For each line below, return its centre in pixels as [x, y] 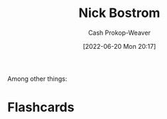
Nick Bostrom [119, 13]
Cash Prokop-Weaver [119, 33]
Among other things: [37, 79]
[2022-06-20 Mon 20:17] [119, 46]
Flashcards [41, 107]
